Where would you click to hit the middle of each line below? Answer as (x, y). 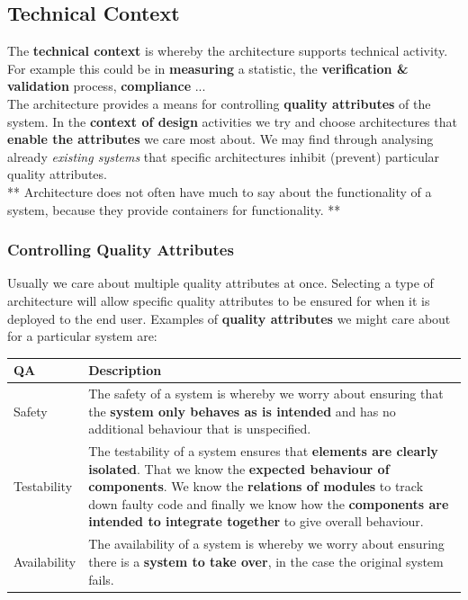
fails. (101, 579)
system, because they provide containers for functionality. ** (174, 209)
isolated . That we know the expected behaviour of (239, 468)
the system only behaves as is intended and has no (242, 411)
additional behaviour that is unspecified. (200, 429)
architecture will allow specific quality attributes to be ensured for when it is (219, 300)
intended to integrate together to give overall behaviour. (256, 521)
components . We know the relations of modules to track (256, 486)
